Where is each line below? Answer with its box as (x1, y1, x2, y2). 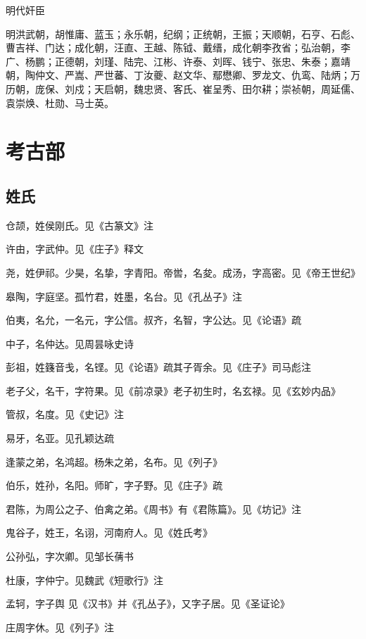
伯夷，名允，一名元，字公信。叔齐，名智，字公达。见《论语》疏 (6, 312, 301, 327)
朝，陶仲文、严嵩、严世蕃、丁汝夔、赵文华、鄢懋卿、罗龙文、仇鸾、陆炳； (6, 68, 351, 82)
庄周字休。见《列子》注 (6, 619, 114, 634)
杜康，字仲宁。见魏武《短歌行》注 (6, 572, 163, 587)
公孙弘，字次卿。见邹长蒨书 (6, 549, 134, 564)
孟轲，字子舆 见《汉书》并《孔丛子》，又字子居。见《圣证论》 (6, 596, 290, 611)
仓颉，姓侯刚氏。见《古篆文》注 (6, 217, 153, 232)
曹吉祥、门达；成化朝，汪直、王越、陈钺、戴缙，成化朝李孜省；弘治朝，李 (6, 40, 351, 55)
